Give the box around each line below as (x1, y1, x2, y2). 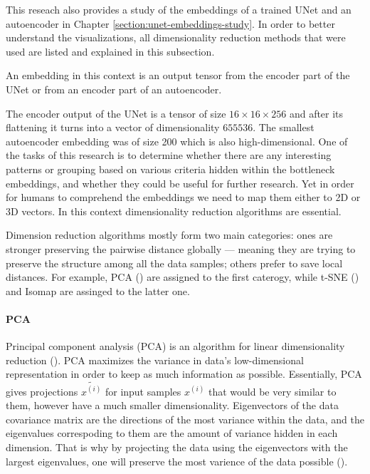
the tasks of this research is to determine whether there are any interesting (6, 148, 332, 163)
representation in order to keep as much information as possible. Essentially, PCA (6, 366, 362, 381)
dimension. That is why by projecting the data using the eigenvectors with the (6, 439, 348, 454)
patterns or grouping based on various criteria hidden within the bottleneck (6, 161, 335, 176)
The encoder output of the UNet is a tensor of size (6, 105, 226, 120)
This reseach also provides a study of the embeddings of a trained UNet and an (6, 2, 351, 16)
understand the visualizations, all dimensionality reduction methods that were (6, 30, 346, 45)
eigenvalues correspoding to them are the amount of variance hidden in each (6, 426, 338, 440)
